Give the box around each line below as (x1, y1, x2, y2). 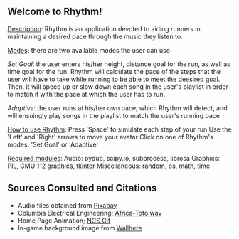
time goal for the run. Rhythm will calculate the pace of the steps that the (7, 67, 221, 75)
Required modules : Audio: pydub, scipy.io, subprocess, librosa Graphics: (7, 154, 221, 162)
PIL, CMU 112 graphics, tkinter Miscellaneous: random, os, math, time (7, 161, 211, 170)
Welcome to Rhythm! (7, 6, 102, 18)
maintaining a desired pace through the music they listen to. (7, 32, 183, 41)
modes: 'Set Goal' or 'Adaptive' (7, 140, 99, 149)
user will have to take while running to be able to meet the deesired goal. (7, 75, 221, 83)
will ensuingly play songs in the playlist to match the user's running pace (7, 111, 221, 119)
